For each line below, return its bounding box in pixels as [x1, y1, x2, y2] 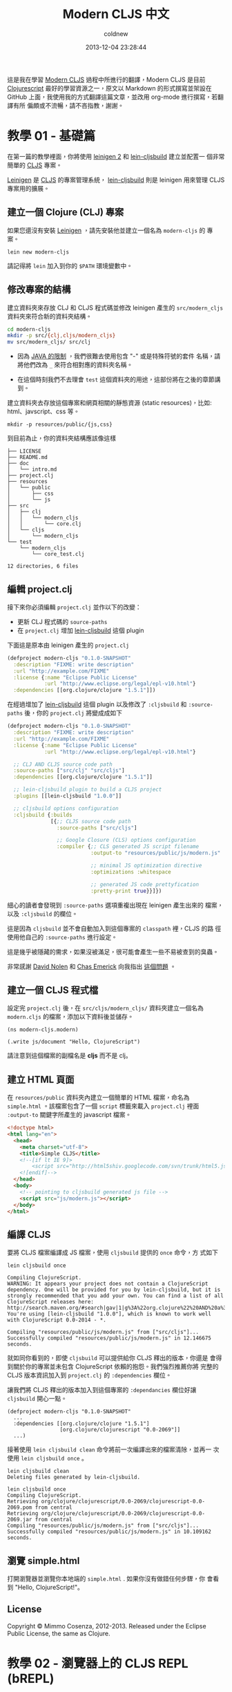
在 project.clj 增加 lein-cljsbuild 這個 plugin [17, 626, 144, 634]
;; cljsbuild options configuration [13, 805, 119, 812]
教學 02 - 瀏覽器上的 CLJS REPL [7, 1656, 188, 1671]
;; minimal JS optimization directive [90, 862, 202, 869]
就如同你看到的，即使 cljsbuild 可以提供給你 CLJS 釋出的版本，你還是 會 [7, 1354, 216, 1362]
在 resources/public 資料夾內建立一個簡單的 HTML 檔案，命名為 [7, 1093, 190, 1102]
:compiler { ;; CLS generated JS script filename [56, 843, 199, 850]
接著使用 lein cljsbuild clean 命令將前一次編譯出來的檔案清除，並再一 [7, 1445, 212, 1454]
